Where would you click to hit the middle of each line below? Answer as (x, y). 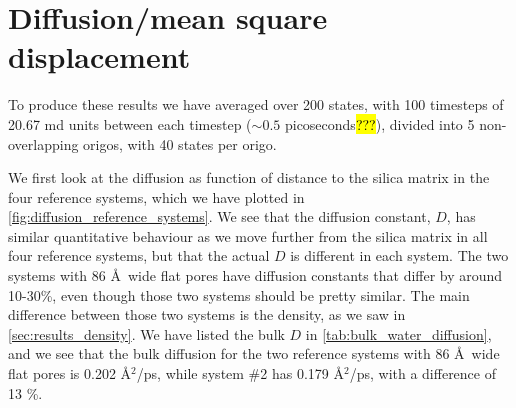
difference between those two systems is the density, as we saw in (207, 314)
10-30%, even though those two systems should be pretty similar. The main (239, 294)
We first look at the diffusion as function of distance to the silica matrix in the (249, 177)
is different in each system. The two (399, 255)
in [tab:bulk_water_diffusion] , (398, 333)
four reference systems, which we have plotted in (156, 196)
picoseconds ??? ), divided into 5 (379, 123)
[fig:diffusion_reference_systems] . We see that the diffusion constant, (219, 216)
